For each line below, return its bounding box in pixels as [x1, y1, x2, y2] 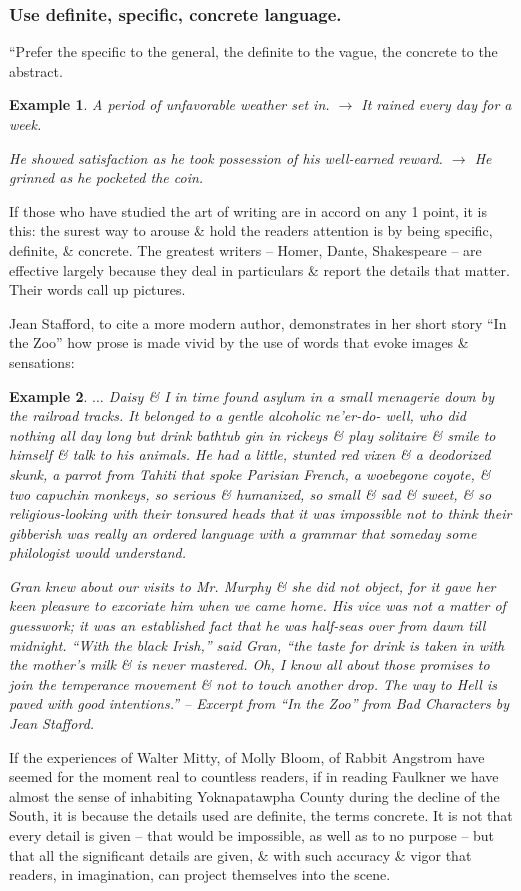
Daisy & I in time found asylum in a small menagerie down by [108, 385, 494, 406]
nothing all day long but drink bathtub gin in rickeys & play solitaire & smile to [9, 424, 496, 445]
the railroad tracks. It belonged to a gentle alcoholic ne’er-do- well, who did [9, 405, 467, 426]
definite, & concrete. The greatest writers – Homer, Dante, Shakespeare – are [9, 239, 482, 260]
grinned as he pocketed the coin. [9, 167, 204, 188]
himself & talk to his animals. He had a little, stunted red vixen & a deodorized [9, 444, 491, 465]
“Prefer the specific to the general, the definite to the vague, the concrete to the [9, 41, 498, 62]
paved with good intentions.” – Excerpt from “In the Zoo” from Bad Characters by [9, 693, 509, 714]
